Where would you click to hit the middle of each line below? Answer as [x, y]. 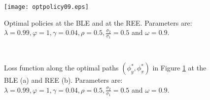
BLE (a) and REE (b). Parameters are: [63, 80]
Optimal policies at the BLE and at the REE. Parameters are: [98, 22]
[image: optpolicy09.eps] [46, 7]
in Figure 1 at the [179, 68]
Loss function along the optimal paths [61, 68]
